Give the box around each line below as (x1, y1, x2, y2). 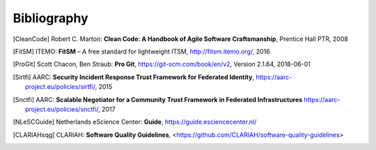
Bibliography (13, 10, 88, 26)
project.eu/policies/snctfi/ (25, 105, 99, 113)
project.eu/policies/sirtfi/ (25, 83, 95, 91)
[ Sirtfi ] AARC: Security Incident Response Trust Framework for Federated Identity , (13, 73, 254, 81)
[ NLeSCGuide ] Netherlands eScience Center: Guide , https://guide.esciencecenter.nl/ (13, 118, 257, 126)
